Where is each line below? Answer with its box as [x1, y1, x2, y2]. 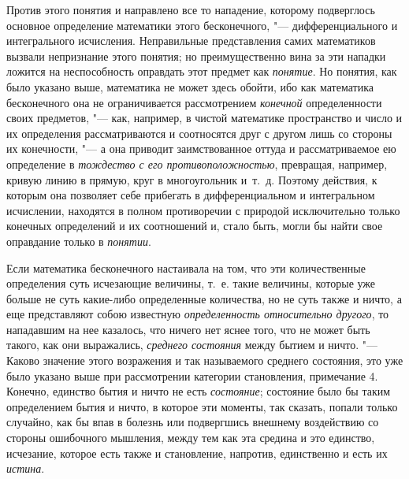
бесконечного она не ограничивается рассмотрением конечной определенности [6, 94, 382, 110]
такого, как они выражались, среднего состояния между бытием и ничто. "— [6, 336, 378, 353]
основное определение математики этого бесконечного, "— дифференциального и [6, 17, 398, 33]
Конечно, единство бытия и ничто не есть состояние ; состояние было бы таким [6, 383, 391, 399]
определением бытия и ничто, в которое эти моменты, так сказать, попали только [6, 398, 398, 414]
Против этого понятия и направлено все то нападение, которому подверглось [6, 2, 375, 17]
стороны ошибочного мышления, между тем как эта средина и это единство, [6, 429, 375, 446]
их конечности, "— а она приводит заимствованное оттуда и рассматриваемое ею [6, 140, 396, 157]
